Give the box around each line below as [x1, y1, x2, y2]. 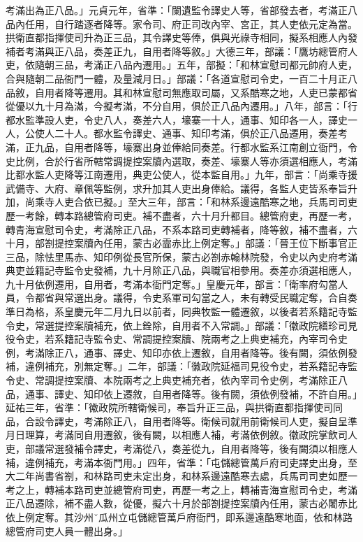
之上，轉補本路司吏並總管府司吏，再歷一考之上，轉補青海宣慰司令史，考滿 [15, 482, 357, 497]
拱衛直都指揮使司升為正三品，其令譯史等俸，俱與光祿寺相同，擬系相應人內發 [6, 30, 357, 45]
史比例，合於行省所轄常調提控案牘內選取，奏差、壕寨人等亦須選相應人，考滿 [6, 153, 357, 168]
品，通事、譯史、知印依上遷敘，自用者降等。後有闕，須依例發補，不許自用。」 [6, 386, 357, 401]
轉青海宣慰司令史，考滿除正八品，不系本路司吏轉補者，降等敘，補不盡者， [6, 222, 348, 236]
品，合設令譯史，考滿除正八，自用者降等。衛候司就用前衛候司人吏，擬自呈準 [6, 413, 357, 428]
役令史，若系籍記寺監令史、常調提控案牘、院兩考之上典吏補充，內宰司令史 [6, 331, 348, 346]
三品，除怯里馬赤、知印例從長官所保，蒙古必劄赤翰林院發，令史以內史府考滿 [6, 249, 357, 264]
